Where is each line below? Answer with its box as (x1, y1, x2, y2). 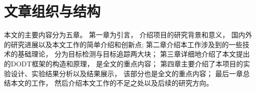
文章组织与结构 (4, 1, 101, 21)
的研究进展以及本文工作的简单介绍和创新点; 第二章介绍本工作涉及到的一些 (4, 39, 243, 49)
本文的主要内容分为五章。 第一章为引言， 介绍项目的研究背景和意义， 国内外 (4, 30, 252, 40)
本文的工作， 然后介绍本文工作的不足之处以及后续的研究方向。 (10, 78, 213, 88)
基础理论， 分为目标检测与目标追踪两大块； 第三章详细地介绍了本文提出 (17, 49, 250, 59)
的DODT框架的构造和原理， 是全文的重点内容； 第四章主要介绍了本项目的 (4, 58, 243, 68)
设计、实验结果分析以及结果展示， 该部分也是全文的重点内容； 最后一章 (10, 68, 243, 78)
